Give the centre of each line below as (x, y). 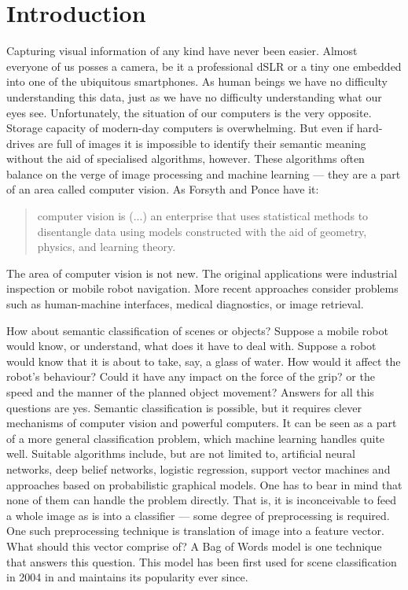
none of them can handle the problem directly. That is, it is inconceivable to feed (202, 500)
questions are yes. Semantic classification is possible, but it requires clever (184, 407)
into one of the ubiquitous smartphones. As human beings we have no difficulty (197, 81)
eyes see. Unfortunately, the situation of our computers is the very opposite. (189, 112)
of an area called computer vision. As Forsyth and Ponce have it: (163, 189)
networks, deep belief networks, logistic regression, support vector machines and (198, 468)
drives (20, 143)
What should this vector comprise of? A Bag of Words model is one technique (194, 546)
